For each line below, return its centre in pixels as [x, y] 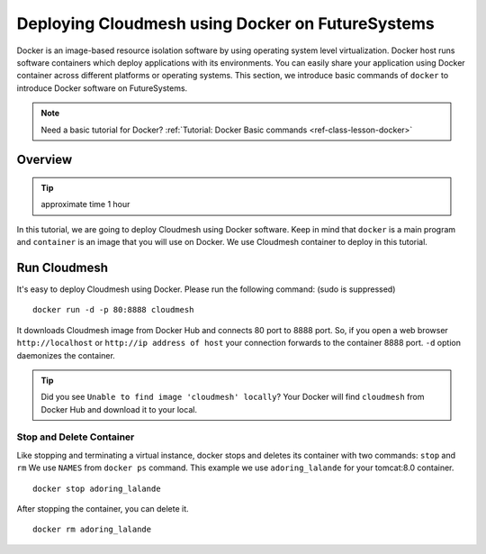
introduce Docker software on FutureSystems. [102, 88]
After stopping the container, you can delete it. [103, 509]
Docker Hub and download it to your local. [119, 409]
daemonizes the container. [66, 355]
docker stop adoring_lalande [97, 488]
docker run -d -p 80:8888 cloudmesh [113, 310]
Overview [45, 160]
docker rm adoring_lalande [92, 530]
